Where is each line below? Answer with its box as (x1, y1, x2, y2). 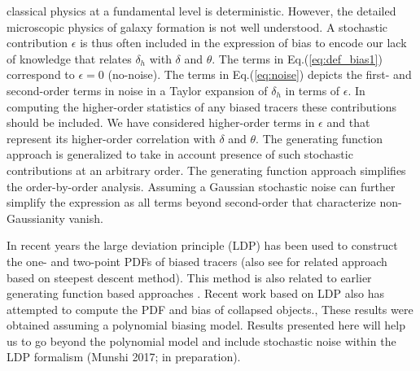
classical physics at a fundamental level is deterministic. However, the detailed (7, 2, 396, 19)
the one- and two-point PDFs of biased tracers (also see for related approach (7, 252, 387, 269)
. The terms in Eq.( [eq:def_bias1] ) (212, 50, 383, 67)
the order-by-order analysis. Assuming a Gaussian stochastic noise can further (7, 177, 396, 194)
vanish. (68, 209, 103, 226)
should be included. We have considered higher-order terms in (7, 114, 315, 131)
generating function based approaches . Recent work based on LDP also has (7, 285, 385, 302)
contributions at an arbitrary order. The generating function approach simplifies (7, 161, 406, 178)
